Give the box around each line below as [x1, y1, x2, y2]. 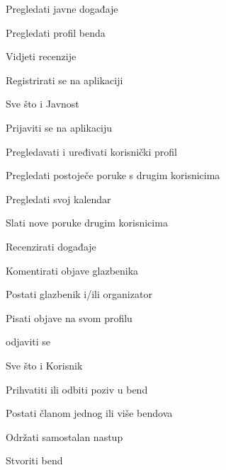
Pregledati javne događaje [6, 1, 118, 16]
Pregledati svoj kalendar [6, 191, 111, 206]
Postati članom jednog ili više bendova [6, 406, 173, 420]
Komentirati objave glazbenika [6, 263, 139, 277]
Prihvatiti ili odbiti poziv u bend [6, 382, 148, 396]
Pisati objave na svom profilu [6, 310, 132, 325]
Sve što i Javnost [6, 96, 79, 111]
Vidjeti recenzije [6, 49, 77, 64]
